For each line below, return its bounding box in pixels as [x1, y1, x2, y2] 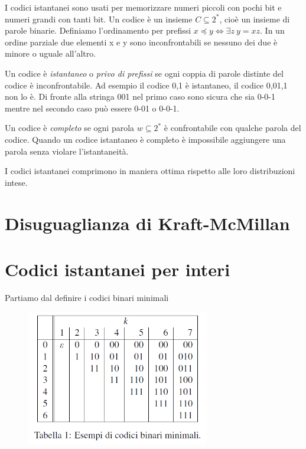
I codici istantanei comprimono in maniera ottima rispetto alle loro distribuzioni [5, 165, 295, 177]
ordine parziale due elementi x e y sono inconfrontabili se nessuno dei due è [5, 35, 278, 48]
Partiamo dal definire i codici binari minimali [5, 291, 169, 303]
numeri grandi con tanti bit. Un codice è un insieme [5, 12, 193, 25]
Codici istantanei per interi [5, 257, 230, 281]
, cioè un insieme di [219, 12, 290, 25]
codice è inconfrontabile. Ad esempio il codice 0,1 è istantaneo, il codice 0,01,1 [5, 78, 288, 91]
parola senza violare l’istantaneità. [5, 145, 129, 157]
